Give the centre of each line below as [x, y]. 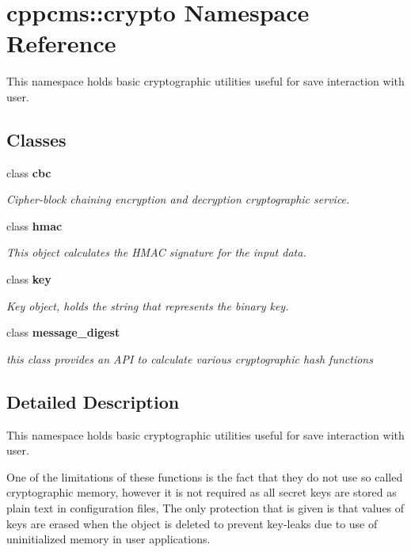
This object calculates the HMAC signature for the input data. [156, 252]
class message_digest [63, 332]
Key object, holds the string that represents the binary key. [148, 305]
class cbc [29, 172]
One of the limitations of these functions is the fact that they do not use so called [205, 476]
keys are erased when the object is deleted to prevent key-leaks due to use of [192, 523]
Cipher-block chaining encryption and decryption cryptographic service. [178, 199]
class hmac [34, 225]
